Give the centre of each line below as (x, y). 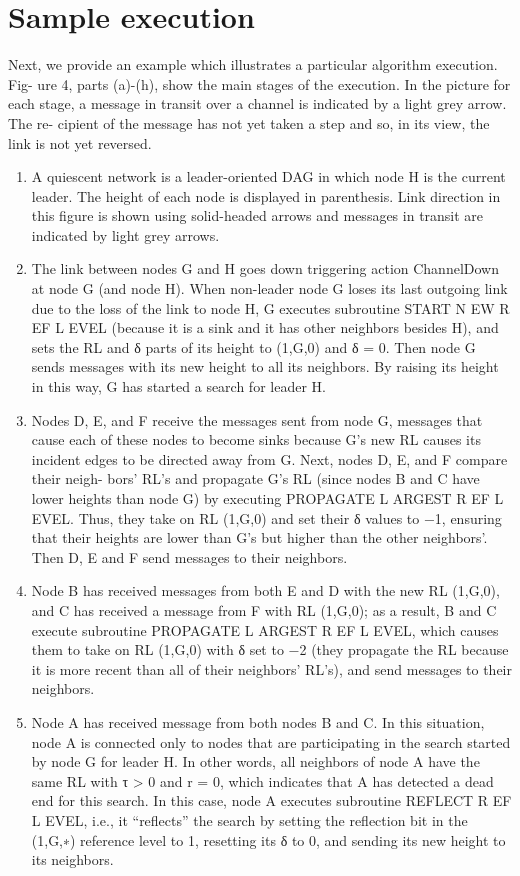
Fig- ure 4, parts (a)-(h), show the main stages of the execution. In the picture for (259, 83)
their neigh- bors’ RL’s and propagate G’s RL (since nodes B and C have (255, 478)
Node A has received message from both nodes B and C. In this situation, (258, 721)
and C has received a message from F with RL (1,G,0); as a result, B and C (264, 609)
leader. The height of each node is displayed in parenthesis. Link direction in (266, 195)
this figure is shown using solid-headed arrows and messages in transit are (257, 215)
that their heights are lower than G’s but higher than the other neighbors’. (259, 537)
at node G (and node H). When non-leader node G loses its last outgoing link (269, 288)
